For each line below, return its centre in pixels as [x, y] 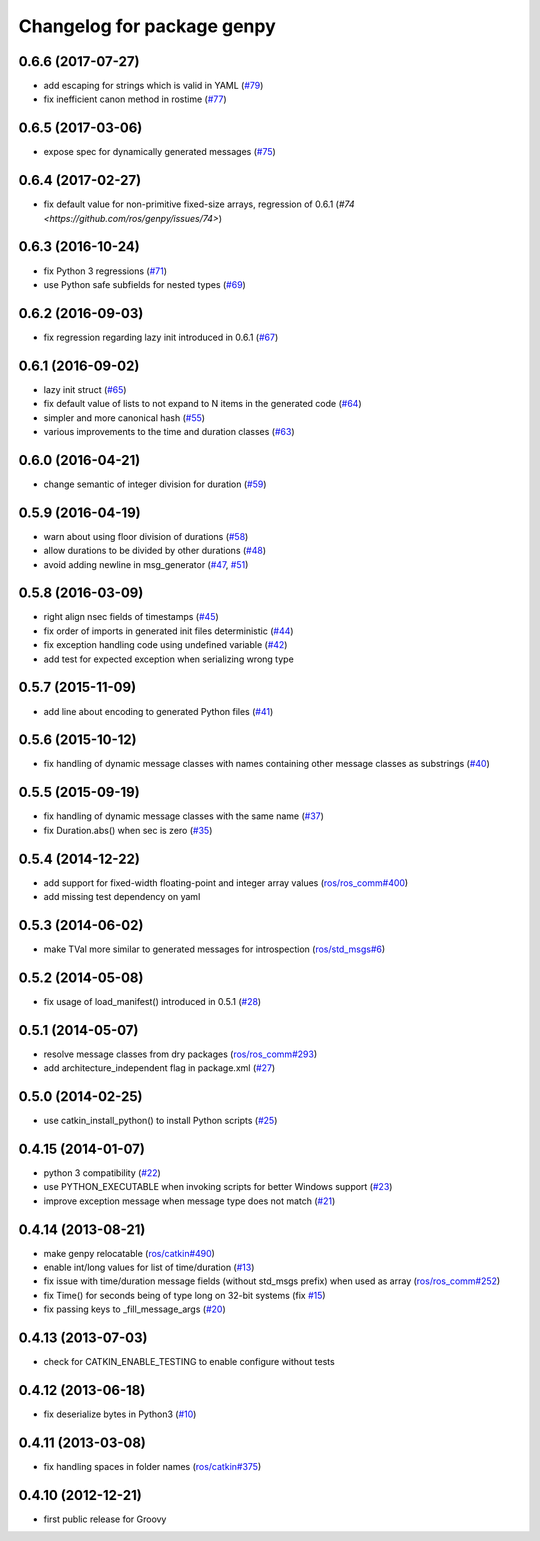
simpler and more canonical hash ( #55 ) [124, 417]
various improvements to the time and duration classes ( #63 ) [169, 431]
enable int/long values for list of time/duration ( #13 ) [149, 1267]
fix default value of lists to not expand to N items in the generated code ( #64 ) [202, 404]
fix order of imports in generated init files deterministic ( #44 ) [168, 631]
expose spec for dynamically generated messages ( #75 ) [160, 152]
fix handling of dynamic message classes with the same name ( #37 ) [184, 816]
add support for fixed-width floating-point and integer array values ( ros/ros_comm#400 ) [226, 882]
